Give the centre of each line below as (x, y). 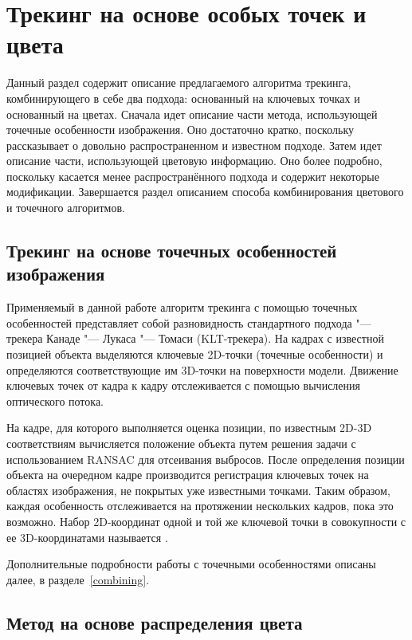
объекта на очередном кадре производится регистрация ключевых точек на (188, 475)
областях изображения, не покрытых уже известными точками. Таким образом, (198, 490)
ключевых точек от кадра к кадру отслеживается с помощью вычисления (183, 385)
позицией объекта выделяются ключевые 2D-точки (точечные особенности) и (195, 354)
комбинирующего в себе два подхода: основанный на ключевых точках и (183, 98)
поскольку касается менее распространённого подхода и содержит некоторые (193, 176)
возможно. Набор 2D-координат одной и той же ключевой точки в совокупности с (206, 521)
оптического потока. (55, 400)
